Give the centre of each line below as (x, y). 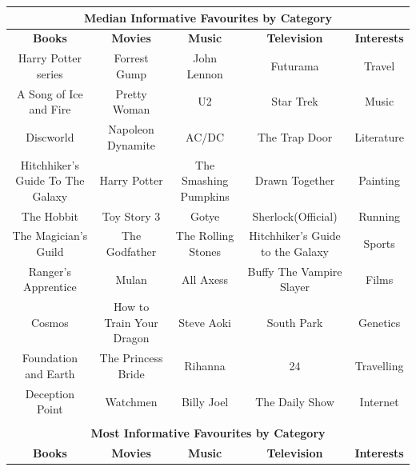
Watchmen (131, 401)
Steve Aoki (205, 322)
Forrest (131, 58)
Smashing (205, 180)
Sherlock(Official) (295, 216)
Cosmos (50, 322)
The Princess (131, 358)
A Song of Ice (50, 93)
